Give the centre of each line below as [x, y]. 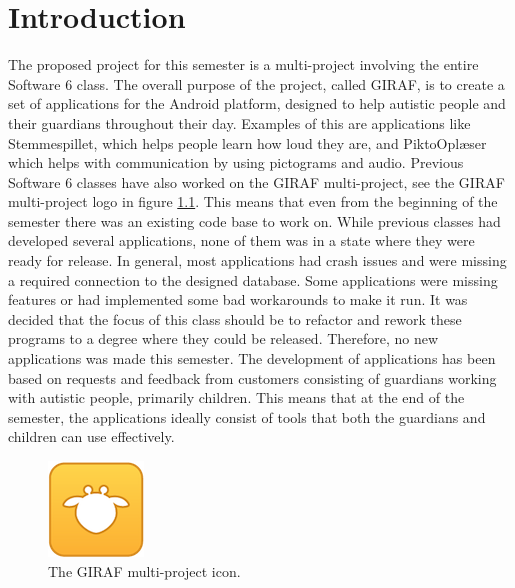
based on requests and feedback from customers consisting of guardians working [252, 377]
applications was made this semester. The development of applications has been [252, 358]
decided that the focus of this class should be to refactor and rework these [235, 318]
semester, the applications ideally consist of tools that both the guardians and [247, 416]
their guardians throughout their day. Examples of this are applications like [239, 122]
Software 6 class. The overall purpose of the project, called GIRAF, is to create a [256, 83]
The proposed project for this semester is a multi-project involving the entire [243, 64]
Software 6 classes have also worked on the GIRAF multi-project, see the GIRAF [256, 181]
